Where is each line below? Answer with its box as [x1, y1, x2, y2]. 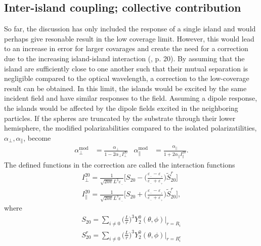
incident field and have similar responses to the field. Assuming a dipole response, [4, 93, 257, 103]
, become [23, 132, 51, 143]
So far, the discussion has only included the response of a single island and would [4, 23, 256, 34]
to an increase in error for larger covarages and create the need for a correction [4, 43, 248, 54]
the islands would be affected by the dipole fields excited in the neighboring [4, 102, 238, 113]
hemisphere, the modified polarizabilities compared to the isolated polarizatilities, [4, 122, 257, 133]
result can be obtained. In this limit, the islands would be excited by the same [4, 83, 247, 93]
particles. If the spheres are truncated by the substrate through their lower [4, 112, 236, 123]
